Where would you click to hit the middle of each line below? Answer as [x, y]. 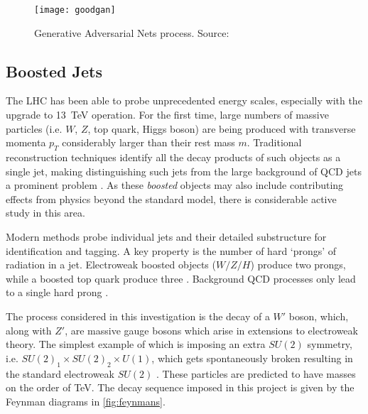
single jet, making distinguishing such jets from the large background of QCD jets [184, 171]
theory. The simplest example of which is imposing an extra [136, 344]
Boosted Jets [54, 71]
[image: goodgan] [75, 10]
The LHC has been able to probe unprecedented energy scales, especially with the [184, 100]
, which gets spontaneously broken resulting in [252, 358]
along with [29, 330]
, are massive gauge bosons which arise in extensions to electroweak [211, 330]
